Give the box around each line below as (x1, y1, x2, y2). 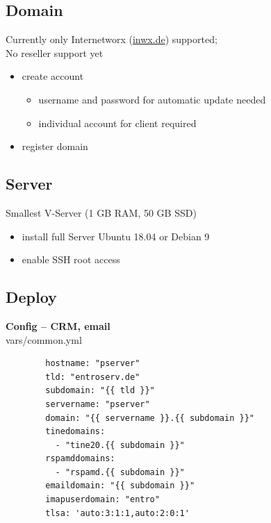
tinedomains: (45, 426, 106, 437)
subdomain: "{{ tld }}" (45, 385, 155, 396)
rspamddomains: (45, 454, 115, 464)
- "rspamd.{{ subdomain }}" (55, 467, 185, 477)
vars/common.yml (6, 332, 82, 347)
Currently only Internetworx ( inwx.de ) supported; (6, 32, 217, 47)
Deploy (6, 286, 57, 308)
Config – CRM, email (6, 318, 110, 333)
